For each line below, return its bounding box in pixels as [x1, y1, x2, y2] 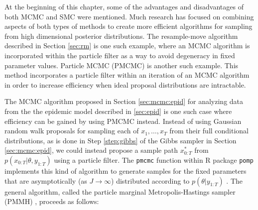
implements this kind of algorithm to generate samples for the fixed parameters [4, 165, 247, 176]
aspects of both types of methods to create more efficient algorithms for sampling [4, 21, 253, 31]
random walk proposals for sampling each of [4, 125, 139, 136]
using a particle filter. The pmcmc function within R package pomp [54, 154, 254, 165]
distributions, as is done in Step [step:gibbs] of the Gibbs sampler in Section [4, 135, 237, 145]
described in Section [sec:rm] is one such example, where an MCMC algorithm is [4, 40, 250, 51]
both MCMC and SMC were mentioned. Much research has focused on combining [4, 11, 254, 21]
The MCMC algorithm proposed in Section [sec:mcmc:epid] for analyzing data [4, 96, 244, 106]
